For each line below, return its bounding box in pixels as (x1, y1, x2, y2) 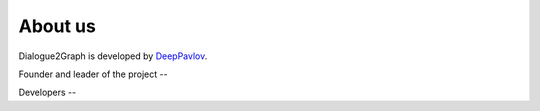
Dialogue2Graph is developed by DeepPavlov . (18, 50, 208, 62)
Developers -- (18, 86, 77, 99)
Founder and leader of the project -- (18, 68, 169, 80)
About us (18, 15, 97, 37)
